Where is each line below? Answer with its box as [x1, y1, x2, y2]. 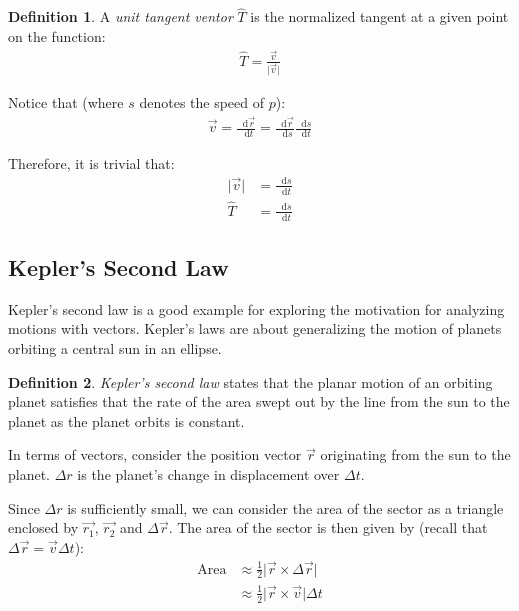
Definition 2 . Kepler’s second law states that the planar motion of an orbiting [8, 371, 493, 392]
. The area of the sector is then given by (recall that [168, 517, 488, 538]
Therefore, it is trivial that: [8, 152, 175, 173]
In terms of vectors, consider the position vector [8, 444, 302, 465]
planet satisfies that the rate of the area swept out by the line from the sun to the [8, 391, 510, 412]
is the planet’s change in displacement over [77, 464, 340, 485]
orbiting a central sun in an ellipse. [8, 338, 222, 359]
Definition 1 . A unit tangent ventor [8, 6, 233, 27]
